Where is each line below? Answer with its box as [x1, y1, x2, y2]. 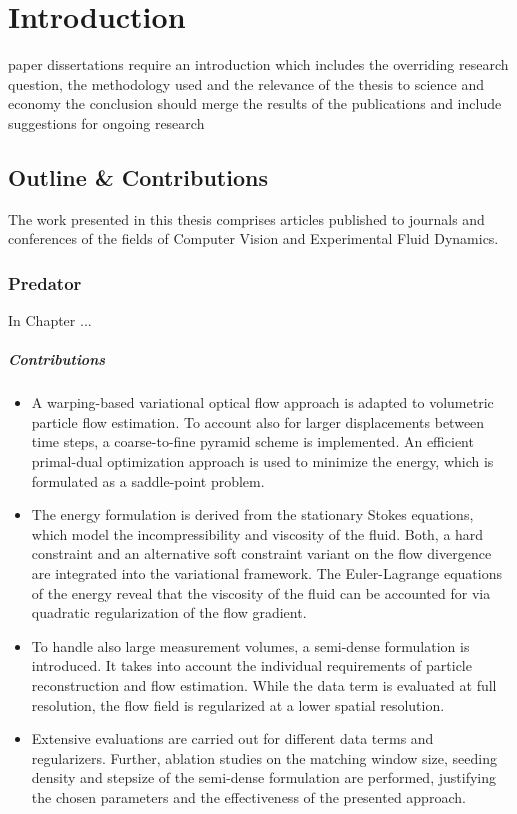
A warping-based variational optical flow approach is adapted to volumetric [31, 392, 494, 413]
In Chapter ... [8, 310, 92, 331]
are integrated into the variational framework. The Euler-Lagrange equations [31, 563, 502, 584]
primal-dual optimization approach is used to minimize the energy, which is [31, 451, 494, 472]
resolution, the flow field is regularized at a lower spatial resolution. [31, 694, 445, 715]
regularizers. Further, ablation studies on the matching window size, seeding [31, 747, 497, 768]
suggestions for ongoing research [8, 112, 205, 133]
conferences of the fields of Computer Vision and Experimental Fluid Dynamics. [8, 228, 499, 249]
